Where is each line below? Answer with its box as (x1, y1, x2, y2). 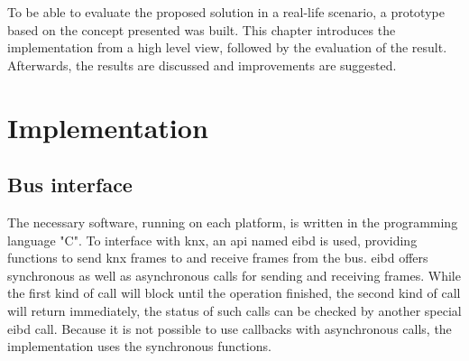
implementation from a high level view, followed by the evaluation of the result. (7, 38, 447, 57)
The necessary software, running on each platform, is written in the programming (7, 212, 458, 231)
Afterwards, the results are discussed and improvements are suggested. (7, 55, 397, 74)
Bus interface (7, 171, 133, 199)
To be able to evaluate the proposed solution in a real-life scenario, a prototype (7, 3, 445, 21)
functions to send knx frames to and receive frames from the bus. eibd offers (7, 248, 428, 267)
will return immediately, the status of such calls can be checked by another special (7, 301, 462, 319)
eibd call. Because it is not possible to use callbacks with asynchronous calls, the (7, 319, 452, 338)
